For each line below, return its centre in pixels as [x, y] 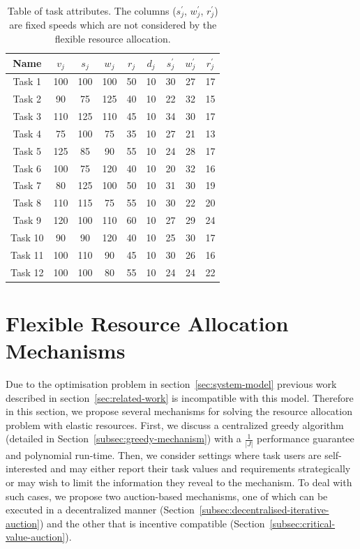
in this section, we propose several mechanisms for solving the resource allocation [179, 411]
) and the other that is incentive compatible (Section [152, 523]
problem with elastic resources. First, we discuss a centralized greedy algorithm [175, 424]
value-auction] [36, 537]
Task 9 [27, 220]
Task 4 [27, 133]
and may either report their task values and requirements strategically [201, 468]
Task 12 [27, 272]
